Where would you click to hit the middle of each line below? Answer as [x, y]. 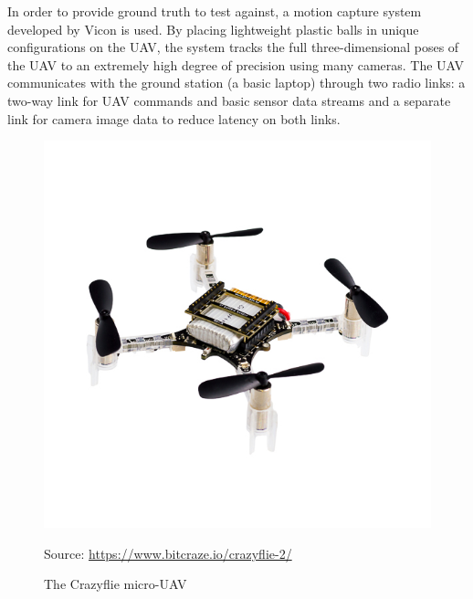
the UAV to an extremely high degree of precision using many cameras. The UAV [236, 64]
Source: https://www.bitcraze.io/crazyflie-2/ [168, 553]
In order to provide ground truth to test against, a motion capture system [215, 11]
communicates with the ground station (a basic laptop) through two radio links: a [236, 83]
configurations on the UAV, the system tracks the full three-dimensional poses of [233, 47]
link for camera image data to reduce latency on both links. [174, 118]
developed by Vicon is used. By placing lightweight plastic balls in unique [213, 29]
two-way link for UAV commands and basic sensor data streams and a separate [229, 100]
